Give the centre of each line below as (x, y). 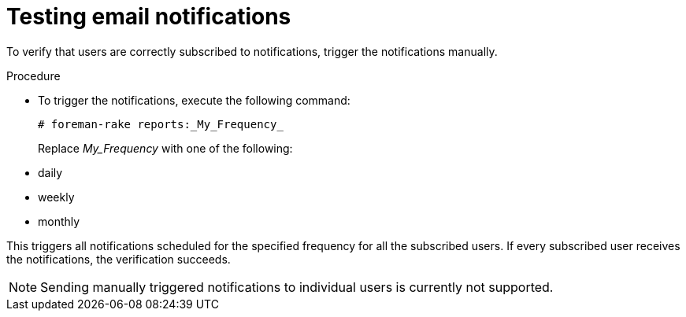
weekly (56, 197)
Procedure (33, 76)
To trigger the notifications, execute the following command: (194, 100)
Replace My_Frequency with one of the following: (165, 148)
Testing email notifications (149, 17)
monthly (59, 221)
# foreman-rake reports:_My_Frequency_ (161, 124)
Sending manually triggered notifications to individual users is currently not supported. (297, 287)
